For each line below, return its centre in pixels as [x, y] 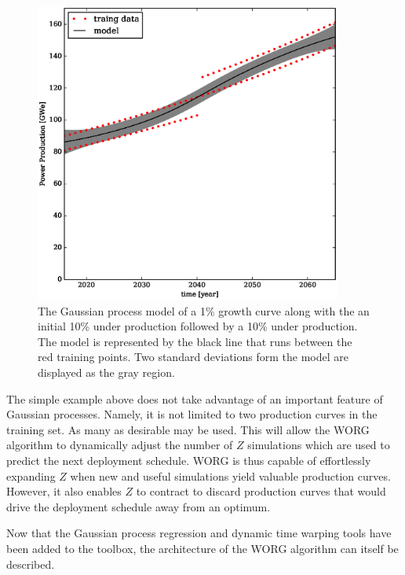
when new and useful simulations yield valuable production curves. [230, 475]
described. [31, 564]
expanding [31, 475]
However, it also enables [64, 491]
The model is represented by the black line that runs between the [195, 341]
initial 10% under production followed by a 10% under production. [198, 326]
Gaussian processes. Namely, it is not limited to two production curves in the [192, 414]
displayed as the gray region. [106, 372]
